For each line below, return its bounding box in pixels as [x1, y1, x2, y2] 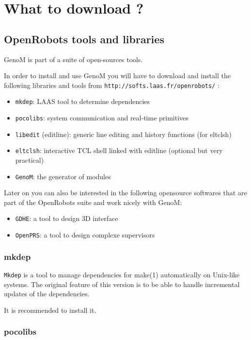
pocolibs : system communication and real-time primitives [15, 113, 188, 123]
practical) [15, 155, 44, 165]
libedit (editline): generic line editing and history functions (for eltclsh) [15, 129, 232, 139]
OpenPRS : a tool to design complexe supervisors [15, 230, 155, 240]
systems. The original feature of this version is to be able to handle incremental [4, 279, 240, 289]
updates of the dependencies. [4, 289, 90, 299]
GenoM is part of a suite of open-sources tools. [4, 54, 143, 64]
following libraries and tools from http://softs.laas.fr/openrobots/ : [4, 80, 220, 90]
